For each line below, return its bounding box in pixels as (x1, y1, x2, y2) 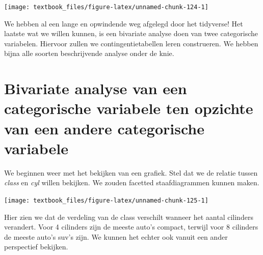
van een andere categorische (4, 118, 204, 138)
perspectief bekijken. (4, 241, 68, 252)
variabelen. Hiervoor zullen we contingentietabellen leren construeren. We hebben (4, 38, 258, 48)
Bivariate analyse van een (4, 78, 187, 99)
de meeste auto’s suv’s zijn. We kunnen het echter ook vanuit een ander (4, 231, 228, 242)
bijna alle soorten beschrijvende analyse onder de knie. (4, 48, 174, 59)
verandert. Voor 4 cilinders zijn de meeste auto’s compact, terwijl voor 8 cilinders (4, 221, 258, 232)
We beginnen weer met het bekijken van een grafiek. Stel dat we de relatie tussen (4, 167, 258, 178)
